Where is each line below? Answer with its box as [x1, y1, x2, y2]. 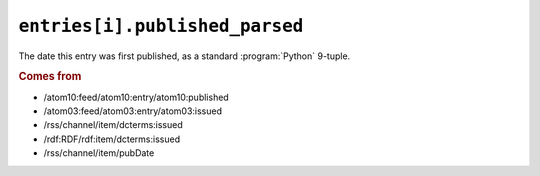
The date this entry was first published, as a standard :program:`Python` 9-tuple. [18, 50, 351, 62]
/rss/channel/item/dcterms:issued [43, 119, 184, 131]
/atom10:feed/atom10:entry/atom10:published [43, 91, 229, 103]
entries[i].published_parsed [18, 15, 304, 37]
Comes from [18, 70, 82, 84]
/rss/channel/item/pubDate [43, 147, 155, 159]
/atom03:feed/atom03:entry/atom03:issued [43, 105, 222, 117]
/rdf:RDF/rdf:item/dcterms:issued [43, 133, 180, 145]
